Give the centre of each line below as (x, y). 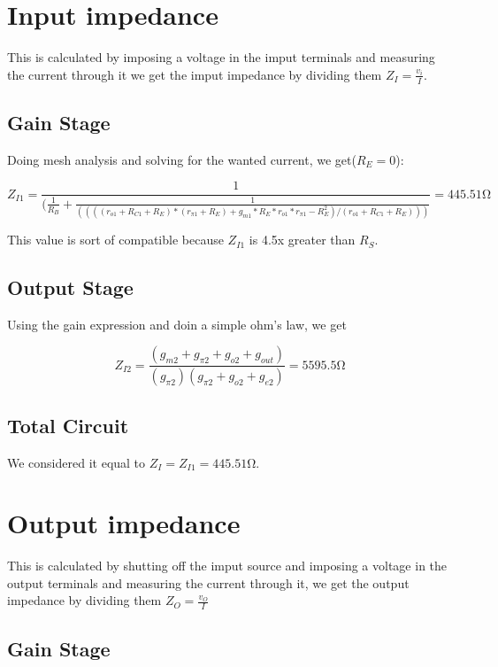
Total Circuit (68, 425)
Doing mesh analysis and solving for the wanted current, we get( (182, 159)
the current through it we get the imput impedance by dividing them (195, 74)
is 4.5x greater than (302, 240)
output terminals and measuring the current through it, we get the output (208, 582)
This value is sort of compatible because (115, 240)
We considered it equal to (77, 462)
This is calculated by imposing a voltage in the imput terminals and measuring (221, 57)
